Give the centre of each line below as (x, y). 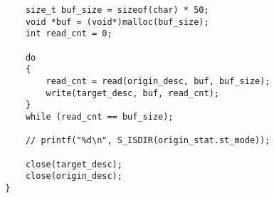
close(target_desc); (74, 164)
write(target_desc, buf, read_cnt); (132, 93)
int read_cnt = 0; (69, 34)
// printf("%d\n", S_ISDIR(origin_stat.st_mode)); (148, 141)
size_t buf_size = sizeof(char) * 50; (117, 10)
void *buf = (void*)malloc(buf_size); (117, 22)
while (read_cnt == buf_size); (99, 116)
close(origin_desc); (74, 176)
